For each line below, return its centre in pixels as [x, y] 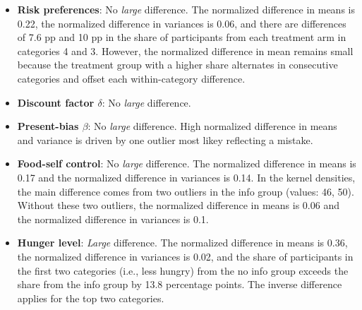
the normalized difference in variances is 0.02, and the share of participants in [185, 256]
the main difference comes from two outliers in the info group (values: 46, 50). [186, 191]
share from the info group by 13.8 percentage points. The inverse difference [180, 284]
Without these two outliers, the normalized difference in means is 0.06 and [178, 205]
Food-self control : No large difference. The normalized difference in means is [187, 163]
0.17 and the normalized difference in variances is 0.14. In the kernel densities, [186, 177]
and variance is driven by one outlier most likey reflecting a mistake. [165, 139]
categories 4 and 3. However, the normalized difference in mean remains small [185, 50]
